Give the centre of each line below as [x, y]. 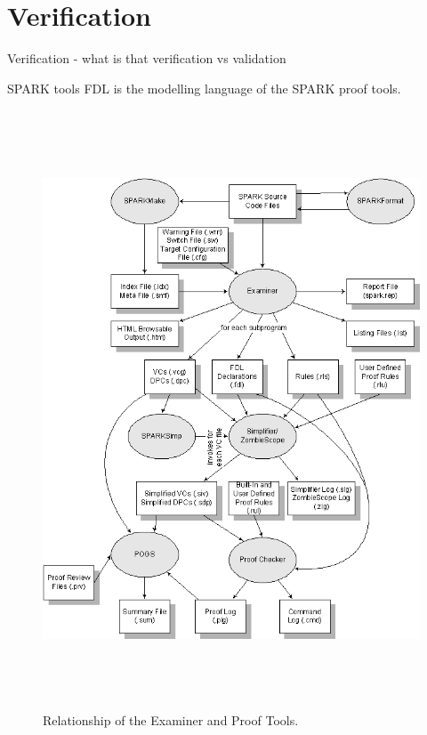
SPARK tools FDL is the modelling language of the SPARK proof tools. [204, 88]
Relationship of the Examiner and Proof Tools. [171, 719]
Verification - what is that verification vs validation [147, 58]
